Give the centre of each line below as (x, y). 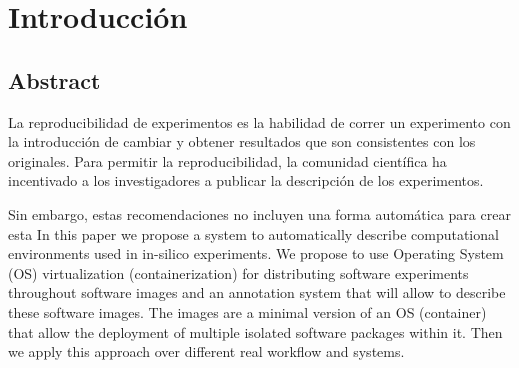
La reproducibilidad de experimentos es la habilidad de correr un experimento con (259, 121)
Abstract (54, 79)
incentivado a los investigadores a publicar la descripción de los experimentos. (246, 180)
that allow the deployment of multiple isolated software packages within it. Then (255, 331)
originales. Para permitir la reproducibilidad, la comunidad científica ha (227, 160)
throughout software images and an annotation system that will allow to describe (257, 292)
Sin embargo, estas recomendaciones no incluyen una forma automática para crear (259, 213)
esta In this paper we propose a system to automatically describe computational (253, 233)
